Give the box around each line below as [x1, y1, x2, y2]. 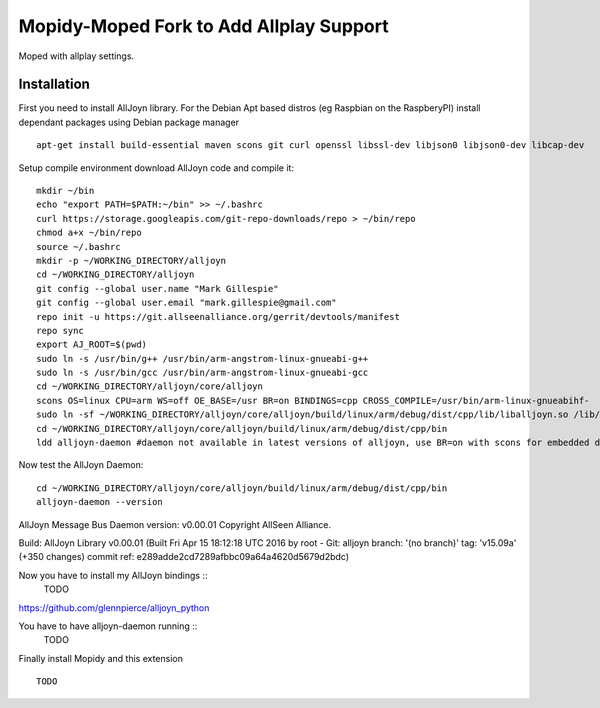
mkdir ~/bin [36, 185, 95, 197]
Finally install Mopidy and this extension [18, 652, 184, 664]
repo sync [36, 325, 84, 336]
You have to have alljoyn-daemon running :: [18, 620, 198, 632]
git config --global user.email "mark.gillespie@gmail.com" [36, 297, 337, 309]
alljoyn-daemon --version [36, 496, 164, 508]
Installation [18, 76, 90, 93]
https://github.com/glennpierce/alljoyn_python [18, 601, 210, 614]
